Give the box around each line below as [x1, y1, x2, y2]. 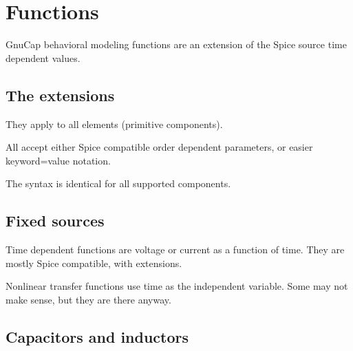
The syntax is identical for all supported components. [6, 176, 231, 191]
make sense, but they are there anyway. [6, 292, 171, 306]
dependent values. [6, 50, 81, 65]
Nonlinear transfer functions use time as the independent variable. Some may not [6, 279, 348, 293]
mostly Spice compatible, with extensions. [6, 255, 182, 270]
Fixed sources [6, 210, 105, 231]
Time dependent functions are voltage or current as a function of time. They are [6, 242, 345, 257]
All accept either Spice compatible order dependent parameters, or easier [6, 140, 313, 154]
